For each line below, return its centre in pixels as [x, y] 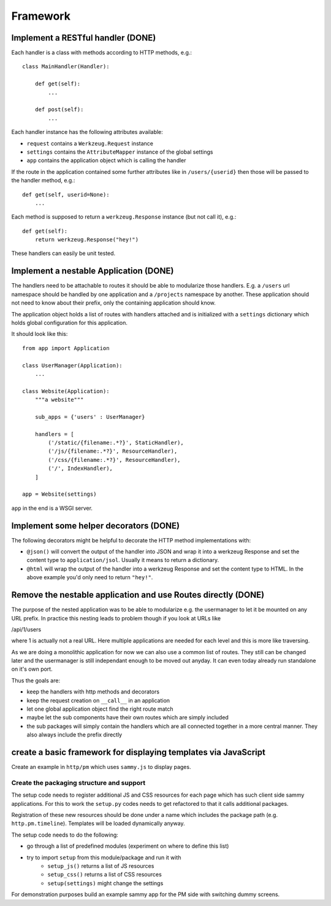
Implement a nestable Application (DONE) [93, 271]
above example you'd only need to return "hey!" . [90, 577]
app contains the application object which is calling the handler [106, 160]
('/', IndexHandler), [81, 469]
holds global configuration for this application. [70, 322]
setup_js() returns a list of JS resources [101, 866]
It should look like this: [40, 334]
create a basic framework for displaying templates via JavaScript [139, 752]
